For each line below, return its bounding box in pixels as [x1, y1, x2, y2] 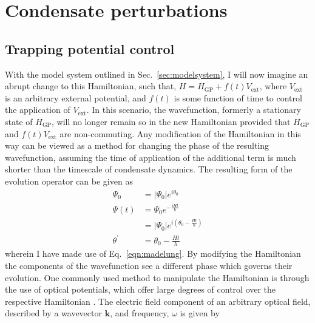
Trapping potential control [5, 39, 175, 58]
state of [5, 115, 33, 127]
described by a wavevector [5, 307, 102, 319]
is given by [180, 307, 220, 319]
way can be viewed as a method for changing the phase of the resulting [5, 139, 269, 152]
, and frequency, [110, 307, 169, 319]
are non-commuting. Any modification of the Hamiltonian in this [59, 127, 301, 140]
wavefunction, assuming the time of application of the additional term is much [5, 151, 296, 163]
